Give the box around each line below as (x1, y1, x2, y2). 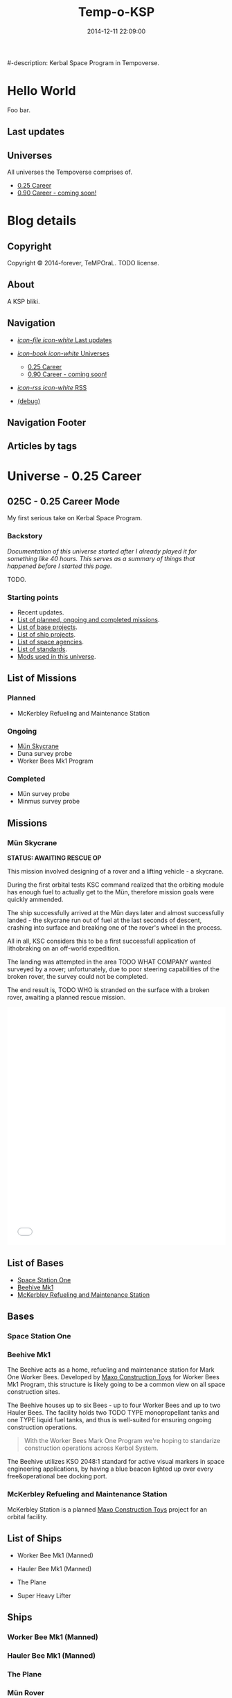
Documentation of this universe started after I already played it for (7, 547, 197, 555)
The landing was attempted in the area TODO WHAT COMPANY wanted (7, 957, 211, 966)
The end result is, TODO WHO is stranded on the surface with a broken (7, 986, 210, 994)
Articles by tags (7, 441, 78, 452)
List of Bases (7, 1257, 64, 1269)
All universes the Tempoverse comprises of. (7, 168, 133, 177)
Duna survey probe (17, 750, 73, 758)
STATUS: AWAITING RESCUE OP (7, 854, 102, 863)
